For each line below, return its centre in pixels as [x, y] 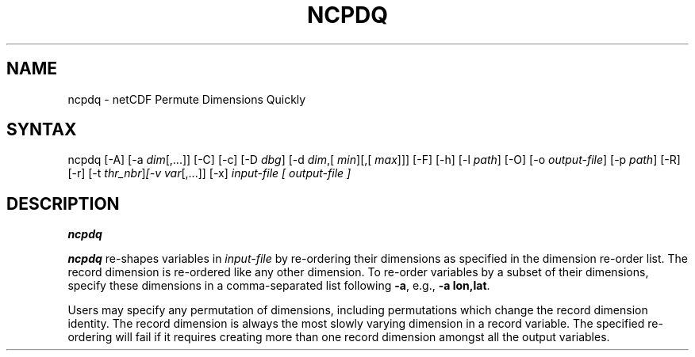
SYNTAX [42, 130]
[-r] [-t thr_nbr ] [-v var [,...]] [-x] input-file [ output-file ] [209, 173]
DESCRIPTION [63, 203]
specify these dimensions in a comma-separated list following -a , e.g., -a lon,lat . [279, 286]
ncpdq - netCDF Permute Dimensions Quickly [187, 99]
